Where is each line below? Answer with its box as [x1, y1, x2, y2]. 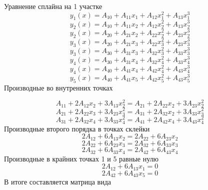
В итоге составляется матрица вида [4, 176, 111, 187]
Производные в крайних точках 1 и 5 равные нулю [4, 153, 159, 163]
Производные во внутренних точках [4, 82, 113, 92]
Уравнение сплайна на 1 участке [4, 1, 102, 11]
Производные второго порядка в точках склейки [4, 123, 150, 133]
